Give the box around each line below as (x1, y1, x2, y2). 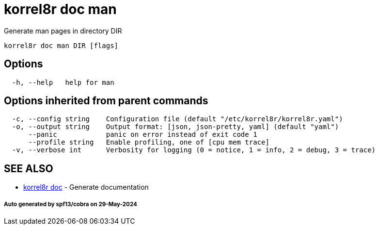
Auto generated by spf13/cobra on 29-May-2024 (4, 200, 137, 208)
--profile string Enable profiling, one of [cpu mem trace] (28, 138, 269, 147)
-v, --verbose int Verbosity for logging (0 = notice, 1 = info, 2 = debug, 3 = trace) (12, 146, 376, 154)
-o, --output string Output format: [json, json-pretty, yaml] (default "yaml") (12, 123, 339, 131)
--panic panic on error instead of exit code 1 (28, 131, 257, 139)
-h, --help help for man (12, 78, 114, 86)
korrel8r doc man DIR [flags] (4, 41, 119, 49)
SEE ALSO (4, 162, 53, 175)
